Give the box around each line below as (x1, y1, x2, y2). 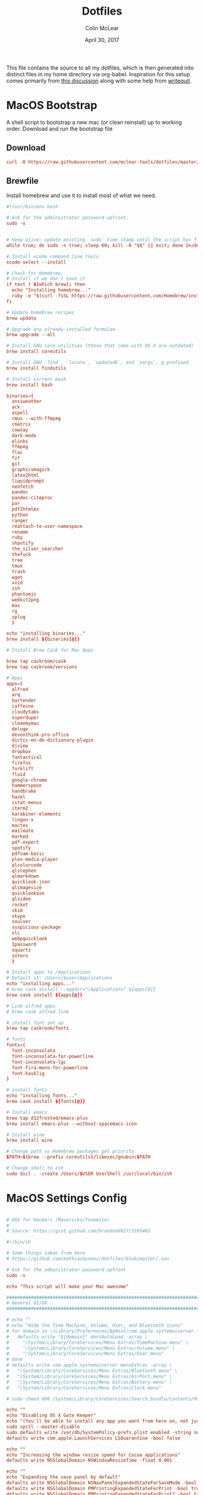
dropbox (12, 749, 32, 755)
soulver (12, 919, 32, 925)
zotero (12, 952, 29, 958)
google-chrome (12, 777, 47, 783)
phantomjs (12, 591, 36, 598)
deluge (12, 726, 29, 732)
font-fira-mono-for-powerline (12, 1065, 88, 1071)
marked (12, 833, 29, 840)
